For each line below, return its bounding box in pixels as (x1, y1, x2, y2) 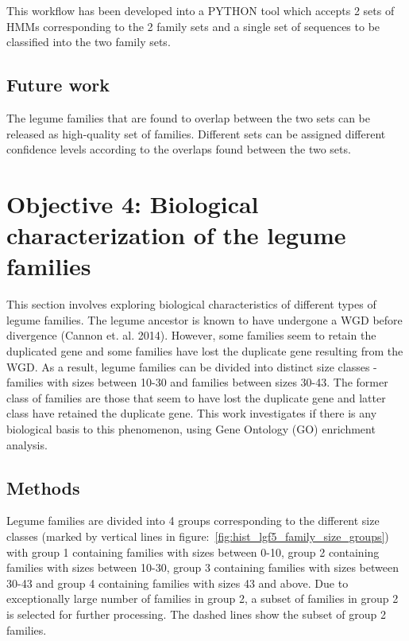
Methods (6, 475, 80, 499)
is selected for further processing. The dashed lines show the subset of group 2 (6, 605, 387, 622)
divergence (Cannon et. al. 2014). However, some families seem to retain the (6, 327, 376, 344)
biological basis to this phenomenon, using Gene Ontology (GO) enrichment (6, 421, 376, 437)
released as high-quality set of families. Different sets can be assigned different (6, 125, 386, 142)
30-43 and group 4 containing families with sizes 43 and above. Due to (6, 574, 349, 591)
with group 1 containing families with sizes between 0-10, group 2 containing (6, 543, 380, 560)
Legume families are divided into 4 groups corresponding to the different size (6, 512, 380, 529)
